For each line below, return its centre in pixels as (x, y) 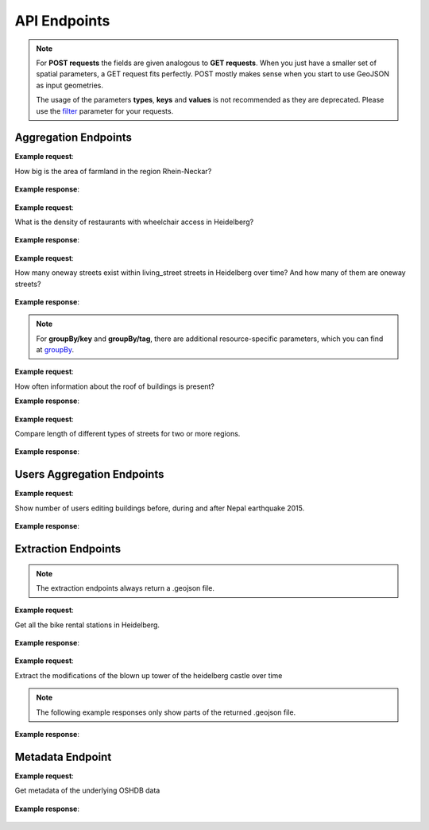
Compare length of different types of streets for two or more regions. (128, 434)
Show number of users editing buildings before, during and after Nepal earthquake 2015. (160, 508)
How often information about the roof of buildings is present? (114, 386)
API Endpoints (62, 21)
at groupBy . (55, 350)
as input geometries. (70, 85)
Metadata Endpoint (63, 756)
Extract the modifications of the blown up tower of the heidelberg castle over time (149, 675)
